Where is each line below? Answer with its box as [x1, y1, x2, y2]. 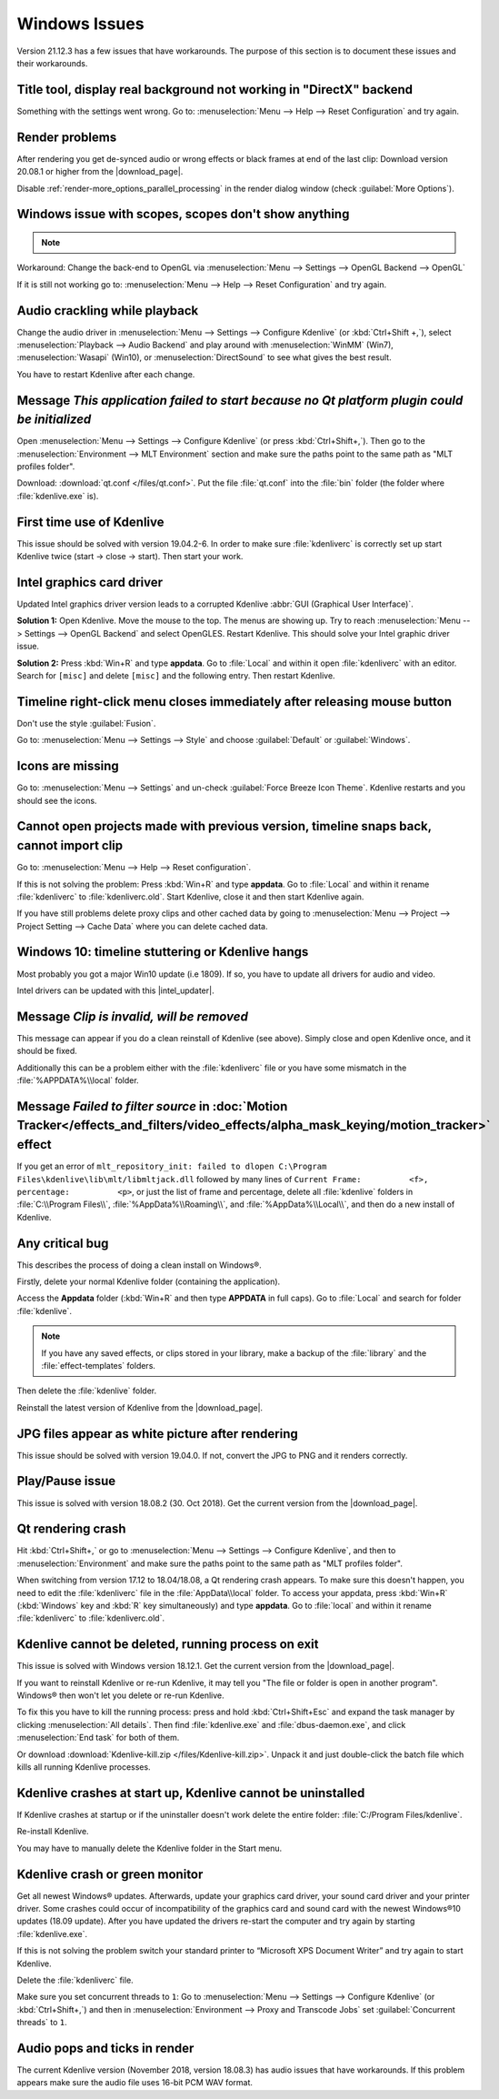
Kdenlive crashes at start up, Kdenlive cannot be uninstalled [16, 1785, 365, 1801]
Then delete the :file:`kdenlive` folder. [16, 1385, 157, 1396]
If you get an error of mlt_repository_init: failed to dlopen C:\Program [16, 1160, 327, 1172]
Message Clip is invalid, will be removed [16, 1009, 249, 1024]
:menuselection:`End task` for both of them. [16, 1732, 180, 1743]
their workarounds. [16, 57, 88, 68]
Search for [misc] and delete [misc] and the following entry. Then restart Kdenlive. [16, 670, 335, 681]
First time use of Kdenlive [16, 514, 165, 529]
